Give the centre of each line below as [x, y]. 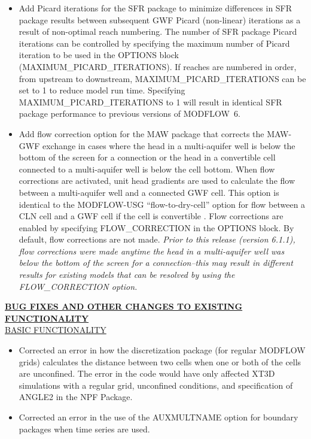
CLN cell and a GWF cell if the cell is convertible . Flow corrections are [151, 216]
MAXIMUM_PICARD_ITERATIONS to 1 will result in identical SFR [150, 102]
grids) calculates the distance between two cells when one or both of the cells [160, 361]
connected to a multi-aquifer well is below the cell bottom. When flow [147, 169]
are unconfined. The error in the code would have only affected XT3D [147, 373]
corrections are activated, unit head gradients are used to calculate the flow [157, 181]
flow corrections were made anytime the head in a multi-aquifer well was [152, 251]
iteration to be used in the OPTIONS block [99, 55]
